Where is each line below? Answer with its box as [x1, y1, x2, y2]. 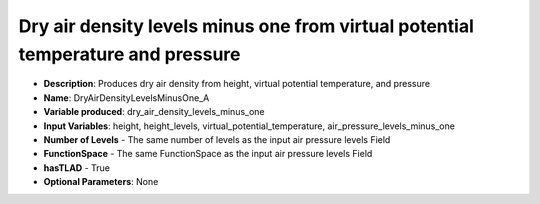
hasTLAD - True [43, 161, 110, 174]
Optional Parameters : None [43, 176, 159, 188]
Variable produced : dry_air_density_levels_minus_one [43, 106, 265, 118]
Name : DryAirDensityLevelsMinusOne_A [43, 91, 210, 104]
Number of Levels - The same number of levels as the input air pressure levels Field [43, 133, 391, 145]
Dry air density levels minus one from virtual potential [18, 15, 474, 37]
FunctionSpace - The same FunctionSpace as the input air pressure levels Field [43, 148, 373, 160]
